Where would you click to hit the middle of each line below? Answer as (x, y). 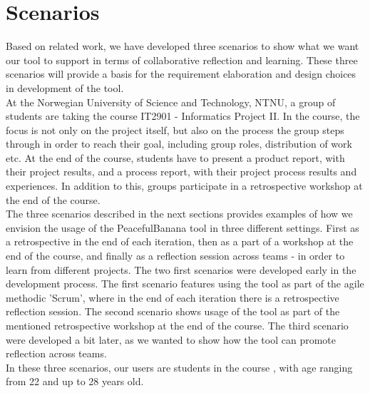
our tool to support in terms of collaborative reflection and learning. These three (182, 60)
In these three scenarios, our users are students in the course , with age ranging (179, 367)
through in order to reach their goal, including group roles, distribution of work (179, 144)
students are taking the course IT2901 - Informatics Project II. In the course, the (183, 116)
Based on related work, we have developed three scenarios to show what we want (183, 46)
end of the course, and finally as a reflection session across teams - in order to (175, 256)
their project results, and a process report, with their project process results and (181, 172)
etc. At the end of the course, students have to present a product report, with (175, 157)
